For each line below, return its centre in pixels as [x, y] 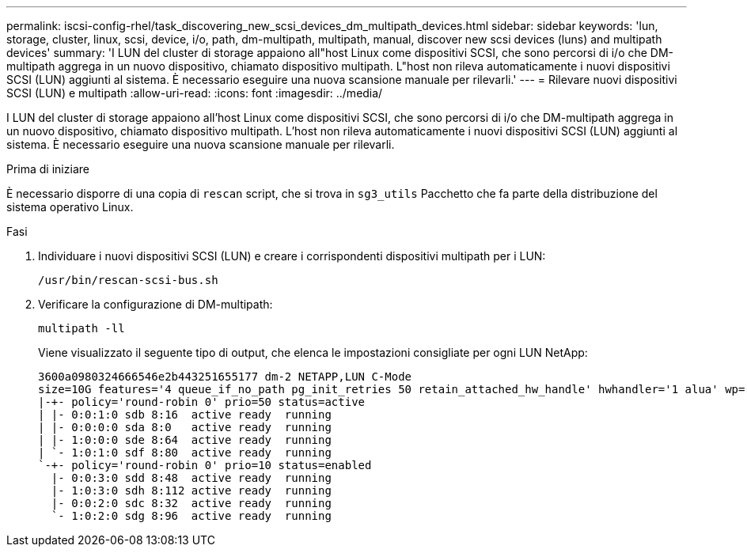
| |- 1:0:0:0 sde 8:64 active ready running [185, 440]
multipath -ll [82, 328]
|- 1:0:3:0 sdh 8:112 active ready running [191, 491]
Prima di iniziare [48, 169]
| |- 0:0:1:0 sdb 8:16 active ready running [185, 415]
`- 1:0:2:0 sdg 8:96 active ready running [191, 516]
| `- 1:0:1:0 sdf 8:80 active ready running [185, 453]
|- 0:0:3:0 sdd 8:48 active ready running [191, 478]
